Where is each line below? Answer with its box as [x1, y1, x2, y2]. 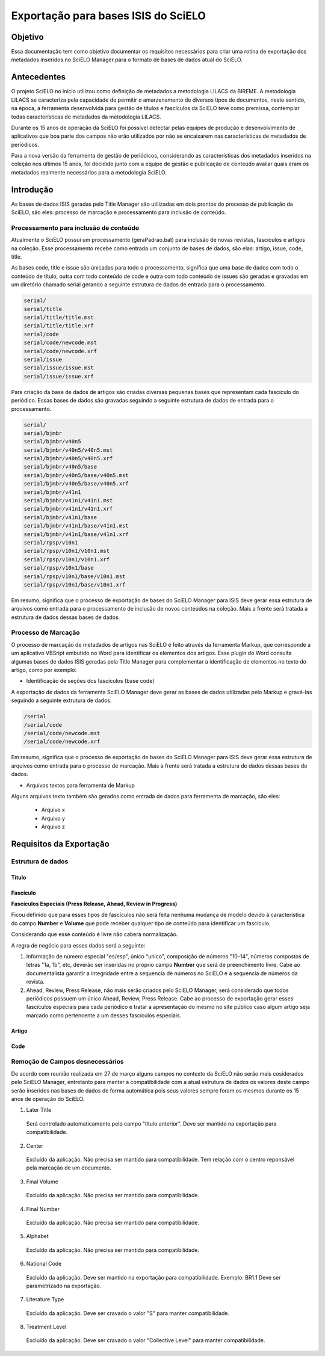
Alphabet [26, 1233, 49, 1240]
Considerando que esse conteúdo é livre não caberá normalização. [11, 931, 178, 938]
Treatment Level [26, 1324, 67, 1331]
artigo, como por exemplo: [11, 667, 77, 674]
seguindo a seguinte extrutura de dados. [11, 697, 112, 704]
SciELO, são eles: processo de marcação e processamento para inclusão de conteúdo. [11, 209, 226, 216]
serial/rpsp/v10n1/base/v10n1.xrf [23, 581, 126, 588]
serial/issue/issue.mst [23, 365, 94, 371]
